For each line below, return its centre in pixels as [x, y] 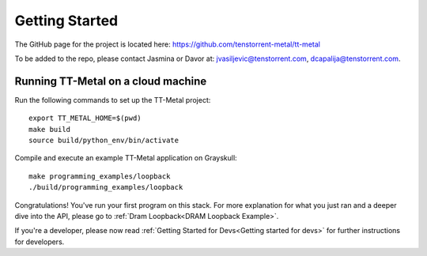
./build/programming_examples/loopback [106, 187]
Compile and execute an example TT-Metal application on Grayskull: [126, 158]
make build [50, 129]
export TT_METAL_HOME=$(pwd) [85, 118]
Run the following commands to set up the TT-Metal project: [113, 100]
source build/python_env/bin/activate [104, 141]
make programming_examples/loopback [100, 176]
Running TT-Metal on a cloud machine [111, 81]
